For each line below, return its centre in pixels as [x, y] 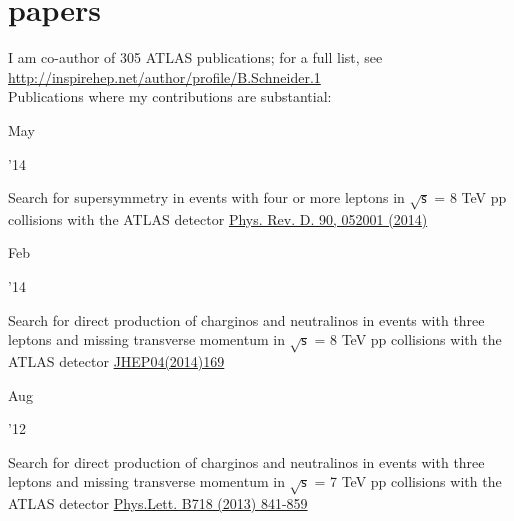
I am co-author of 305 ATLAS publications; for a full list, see [195, 57]
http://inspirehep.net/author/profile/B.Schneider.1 [164, 76]
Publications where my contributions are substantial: [170, 96]
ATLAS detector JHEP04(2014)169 [116, 361]
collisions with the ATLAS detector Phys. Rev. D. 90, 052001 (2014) [218, 218]
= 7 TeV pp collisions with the [408, 481]
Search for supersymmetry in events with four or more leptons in [206, 197]
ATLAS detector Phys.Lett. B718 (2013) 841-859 [158, 503]
